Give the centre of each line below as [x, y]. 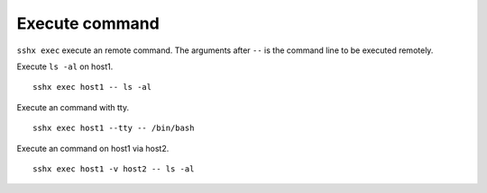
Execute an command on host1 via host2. [93, 148]
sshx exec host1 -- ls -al [92, 87]
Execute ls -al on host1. [65, 66]
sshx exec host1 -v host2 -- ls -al [114, 169]
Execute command [88, 23]
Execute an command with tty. [73, 107]
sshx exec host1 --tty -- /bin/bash [114, 128]
